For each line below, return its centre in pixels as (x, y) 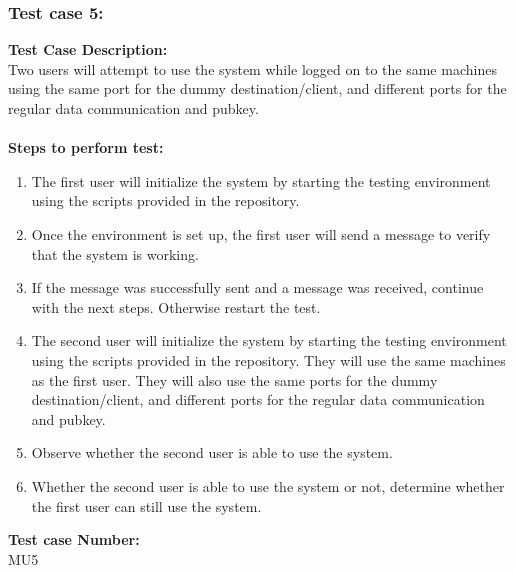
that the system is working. (115, 253)
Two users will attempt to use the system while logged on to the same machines (252, 68)
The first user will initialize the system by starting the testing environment (261, 180)
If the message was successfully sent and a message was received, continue (257, 287)
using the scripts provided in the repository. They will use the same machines (268, 359)
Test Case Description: (88, 49)
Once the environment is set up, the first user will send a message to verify (261, 233)
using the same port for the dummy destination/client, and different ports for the (257, 88)
